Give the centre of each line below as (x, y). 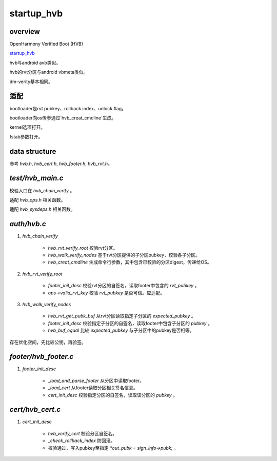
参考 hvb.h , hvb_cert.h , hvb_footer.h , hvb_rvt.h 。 (61, 164)
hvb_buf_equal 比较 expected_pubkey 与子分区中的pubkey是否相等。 (121, 330)
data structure (33, 151)
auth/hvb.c (28, 224)
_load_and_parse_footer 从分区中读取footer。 (96, 380)
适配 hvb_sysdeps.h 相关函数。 (42, 209)
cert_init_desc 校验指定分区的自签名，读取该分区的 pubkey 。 (113, 395)
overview (25, 32)
